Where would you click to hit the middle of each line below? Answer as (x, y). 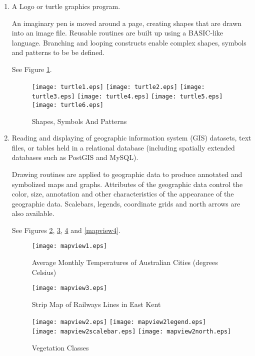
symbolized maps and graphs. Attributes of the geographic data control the (127, 184)
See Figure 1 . (32, 69)
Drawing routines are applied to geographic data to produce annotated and (127, 174)
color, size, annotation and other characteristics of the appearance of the (123, 194)
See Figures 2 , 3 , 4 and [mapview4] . (66, 230)
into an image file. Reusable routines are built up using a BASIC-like (117, 33)
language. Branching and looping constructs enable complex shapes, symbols (129, 42)
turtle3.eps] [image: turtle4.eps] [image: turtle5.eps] (127, 97)
